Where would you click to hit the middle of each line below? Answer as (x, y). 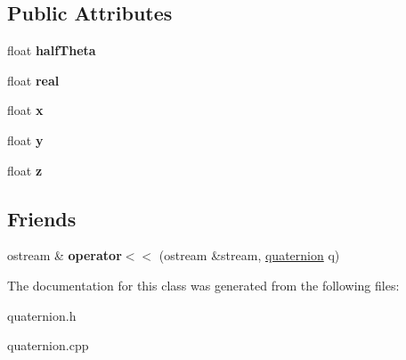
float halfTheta (52, 50)
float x (25, 110)
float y (25, 139)
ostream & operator (65, 255)
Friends (42, 218)
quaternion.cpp (48, 345)
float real (33, 80)
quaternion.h (42, 315)
